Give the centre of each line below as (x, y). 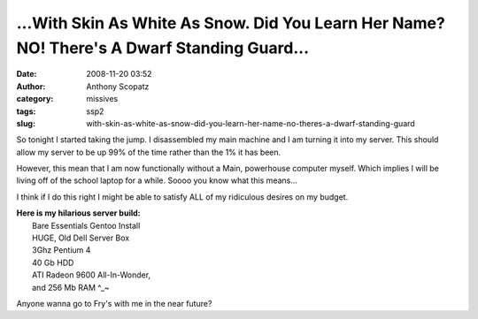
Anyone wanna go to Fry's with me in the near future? (114, 303)
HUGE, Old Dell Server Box (81, 238)
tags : (26, 111)
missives (102, 99)
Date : (27, 74)
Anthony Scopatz (118, 86)
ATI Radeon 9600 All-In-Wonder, (91, 275)
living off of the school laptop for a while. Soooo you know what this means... (157, 180)
